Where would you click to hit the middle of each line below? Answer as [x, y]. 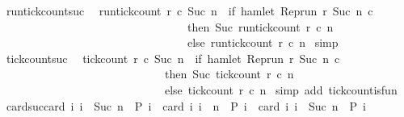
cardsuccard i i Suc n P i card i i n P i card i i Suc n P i [186, 105]
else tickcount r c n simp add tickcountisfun [281, 89]
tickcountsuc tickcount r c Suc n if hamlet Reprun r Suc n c [173, 58]
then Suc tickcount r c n [229, 74]
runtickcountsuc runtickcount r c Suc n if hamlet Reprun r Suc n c [189, 10]
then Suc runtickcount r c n [260, 26]
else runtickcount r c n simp [263, 42]
